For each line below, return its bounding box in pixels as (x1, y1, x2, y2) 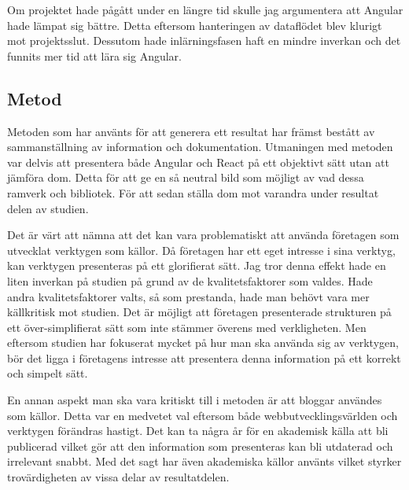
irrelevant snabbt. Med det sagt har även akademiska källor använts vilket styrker (7, 453, 402, 470)
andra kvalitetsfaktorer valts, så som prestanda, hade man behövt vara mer (7, 288, 370, 304)
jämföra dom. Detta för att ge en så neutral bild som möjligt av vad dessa (7, 169, 364, 186)
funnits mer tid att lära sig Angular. (7, 47, 182, 64)
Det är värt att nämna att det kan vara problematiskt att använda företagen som (7, 227, 400, 243)
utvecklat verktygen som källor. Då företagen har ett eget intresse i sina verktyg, (7, 241, 396, 258)
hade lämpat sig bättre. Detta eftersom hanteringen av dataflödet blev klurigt (7, 17, 382, 33)
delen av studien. (7, 200, 89, 216)
